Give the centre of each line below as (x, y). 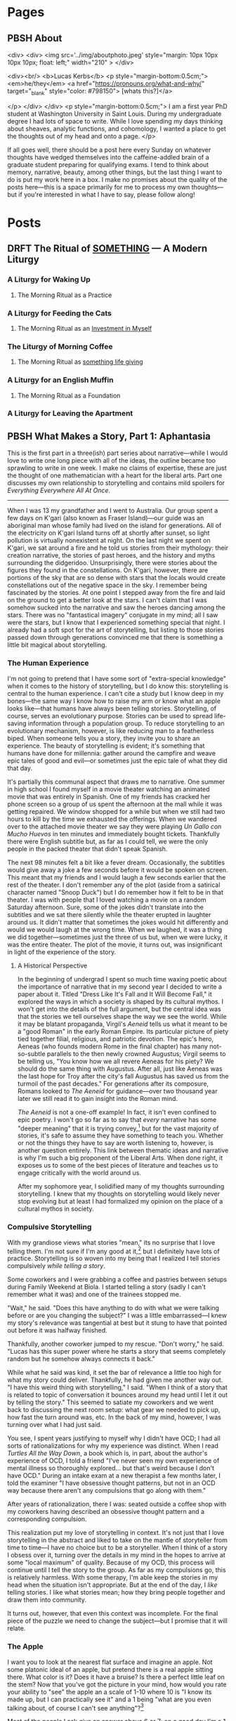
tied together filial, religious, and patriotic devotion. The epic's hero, (116, 1038)
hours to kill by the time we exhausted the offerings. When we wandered (112, 819)
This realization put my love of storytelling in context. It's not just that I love (116, 1533)
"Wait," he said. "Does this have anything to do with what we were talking (113, 1308)
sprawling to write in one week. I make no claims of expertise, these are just (117, 468)
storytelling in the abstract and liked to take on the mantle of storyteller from (118, 1540)
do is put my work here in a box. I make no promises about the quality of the (117, 179)
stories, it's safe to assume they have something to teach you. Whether (120, 1135)
